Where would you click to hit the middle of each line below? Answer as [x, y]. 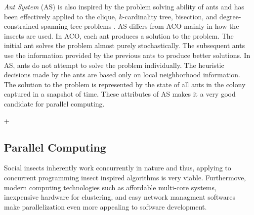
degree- [230, 16]
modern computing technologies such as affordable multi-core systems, [110, 187]
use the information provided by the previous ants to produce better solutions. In [127, 55]
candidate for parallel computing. [54, 103]
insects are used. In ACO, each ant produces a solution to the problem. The [119, 35]
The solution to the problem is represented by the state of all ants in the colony [125, 84]
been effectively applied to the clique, [60, 16]
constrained [21, 26]
